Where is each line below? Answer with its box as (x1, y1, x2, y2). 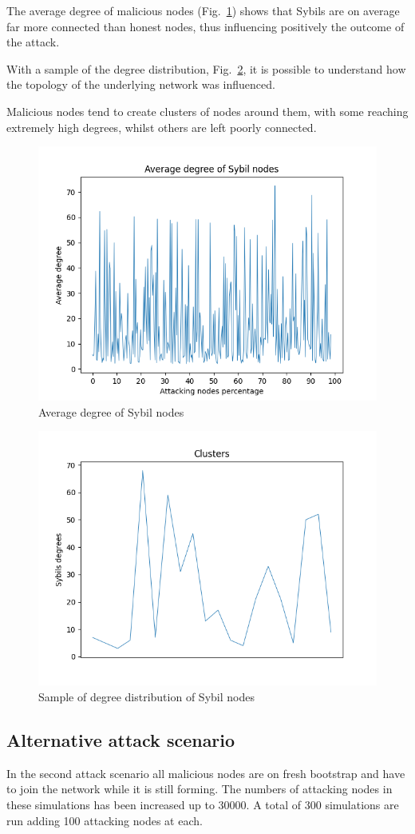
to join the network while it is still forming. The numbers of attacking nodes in (6, 780, 393, 797)
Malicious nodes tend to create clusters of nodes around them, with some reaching (6, 102, 409, 119)
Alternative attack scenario (6, 727, 235, 752)
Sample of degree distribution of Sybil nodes (38, 688, 255, 704)
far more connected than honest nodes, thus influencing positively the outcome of (6, 18, 405, 34)
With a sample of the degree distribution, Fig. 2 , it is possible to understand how (6, 60, 406, 77)
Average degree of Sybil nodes (38, 403, 184, 420)
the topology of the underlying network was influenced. (6, 76, 275, 93)
